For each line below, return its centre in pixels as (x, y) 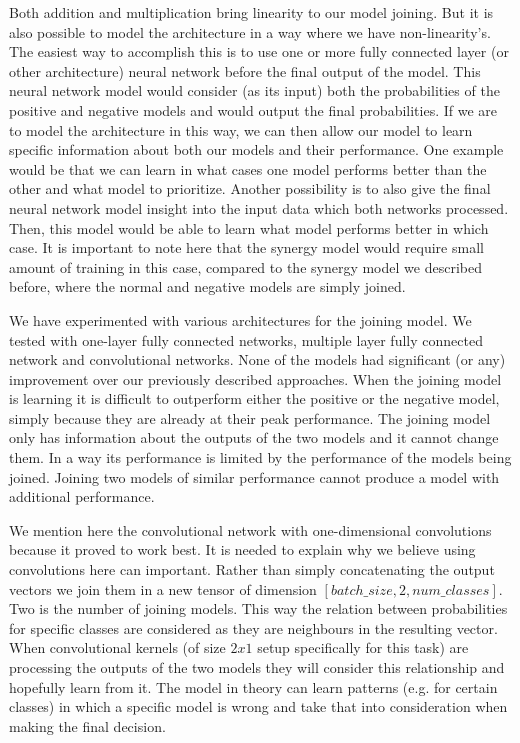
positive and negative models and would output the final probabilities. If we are (253, 109)
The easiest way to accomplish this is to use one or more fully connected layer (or (259, 51)
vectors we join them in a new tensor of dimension (163, 588)
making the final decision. (87, 725)
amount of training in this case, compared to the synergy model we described (245, 266)
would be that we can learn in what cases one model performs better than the (248, 168)
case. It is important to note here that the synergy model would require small (246, 247)
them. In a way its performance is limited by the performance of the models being (260, 457)
